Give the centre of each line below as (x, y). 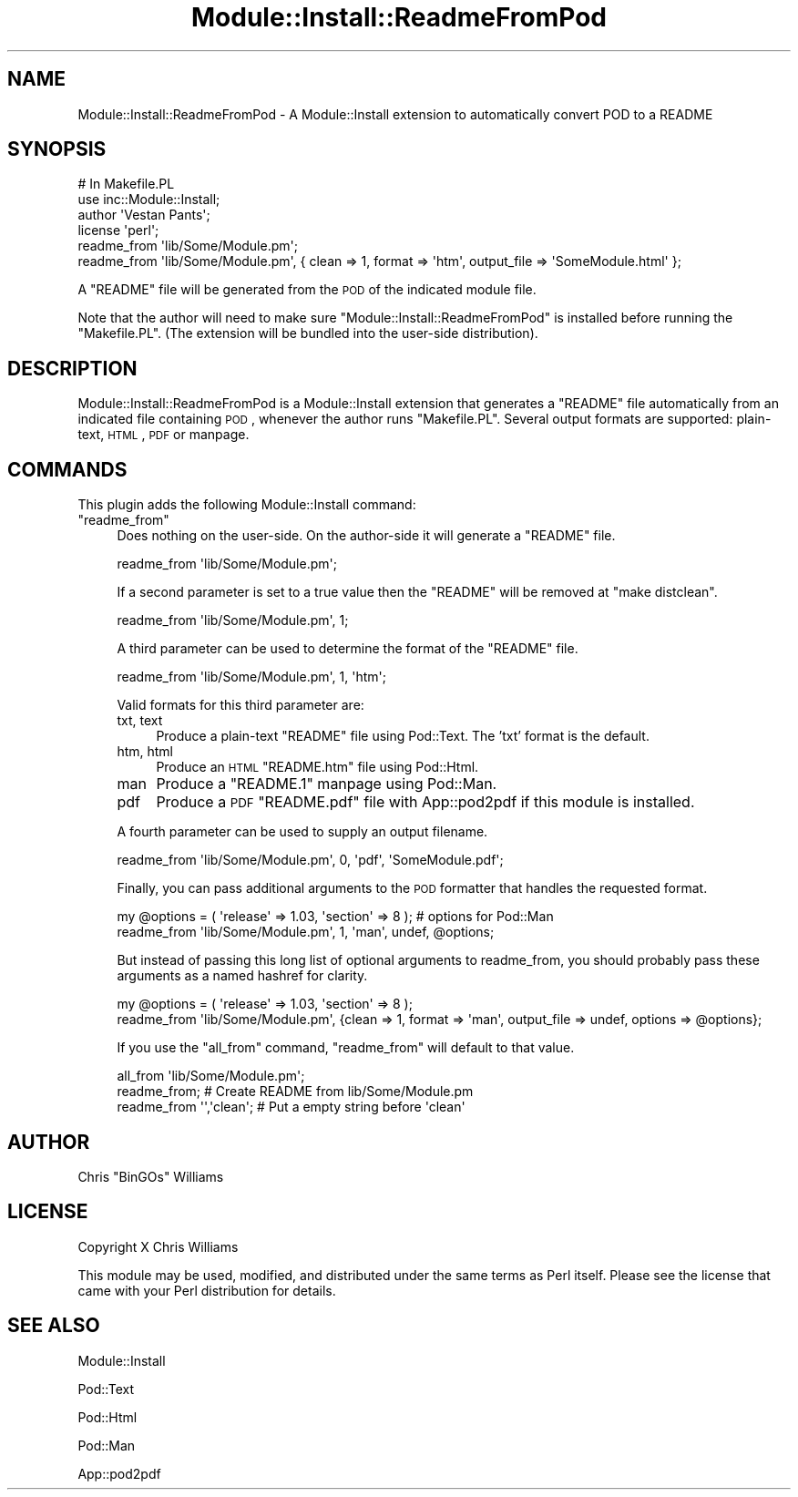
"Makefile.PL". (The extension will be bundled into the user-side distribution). (308, 333)
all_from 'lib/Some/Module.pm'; (211, 1076)
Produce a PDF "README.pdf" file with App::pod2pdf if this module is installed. (425, 802)
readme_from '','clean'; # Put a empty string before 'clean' (291, 1107)
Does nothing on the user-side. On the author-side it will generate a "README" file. (366, 536)
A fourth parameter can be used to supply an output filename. (302, 832)
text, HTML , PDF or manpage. (164, 435)
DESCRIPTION (72, 368)
